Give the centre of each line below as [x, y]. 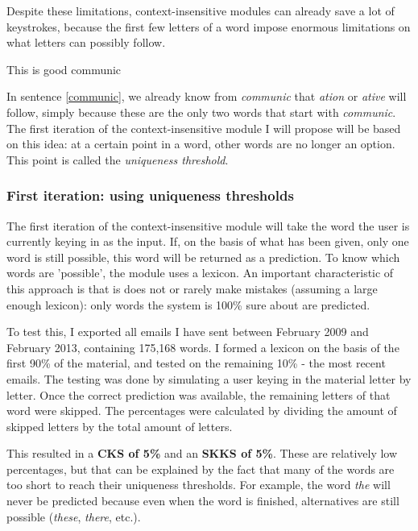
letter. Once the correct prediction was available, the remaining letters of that [199, 394]
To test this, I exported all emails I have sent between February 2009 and [188, 332]
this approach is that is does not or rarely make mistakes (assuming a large [192, 288]
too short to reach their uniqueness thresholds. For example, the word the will [199, 485]
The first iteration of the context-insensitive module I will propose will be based [204, 128]
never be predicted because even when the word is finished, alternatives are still [203, 501]
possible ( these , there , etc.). [74, 516]
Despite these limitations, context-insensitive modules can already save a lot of [201, 10]
